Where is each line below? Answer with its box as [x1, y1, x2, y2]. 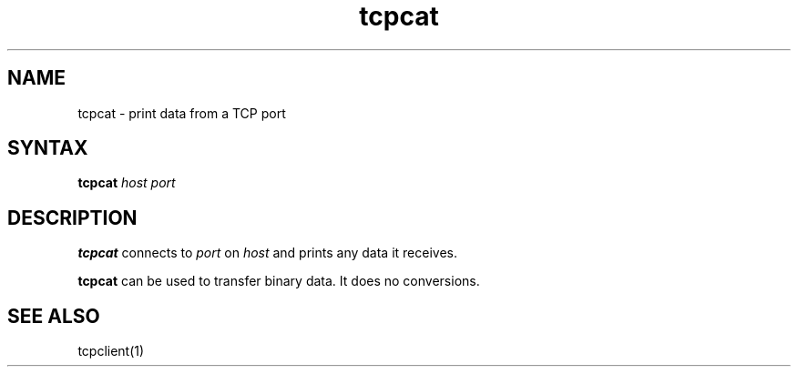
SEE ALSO [7, 304, 100, 328]
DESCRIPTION [7, 206, 138, 229]
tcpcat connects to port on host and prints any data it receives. [77, 245, 457, 261]
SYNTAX [7, 136, 88, 160]
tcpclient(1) [77, 343, 145, 359]
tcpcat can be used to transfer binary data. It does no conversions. [77, 273, 480, 289]
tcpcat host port [77, 175, 176, 191]
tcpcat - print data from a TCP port [77, 105, 286, 121]
